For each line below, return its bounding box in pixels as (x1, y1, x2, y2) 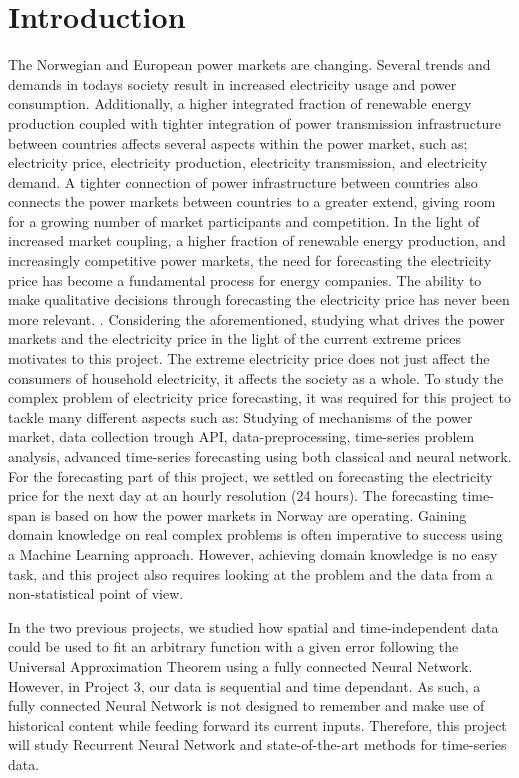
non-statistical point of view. (8, 583, 184, 604)
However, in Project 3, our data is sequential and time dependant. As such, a (8, 675, 481, 696)
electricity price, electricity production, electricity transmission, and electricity (8, 152, 488, 173)
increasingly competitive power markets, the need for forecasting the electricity (8, 250, 492, 271)
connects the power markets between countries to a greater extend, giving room (8, 191, 496, 212)
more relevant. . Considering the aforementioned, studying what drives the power (8, 308, 505, 329)
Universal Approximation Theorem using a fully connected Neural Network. (8, 655, 473, 676)
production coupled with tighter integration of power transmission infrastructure (8, 112, 502, 133)
